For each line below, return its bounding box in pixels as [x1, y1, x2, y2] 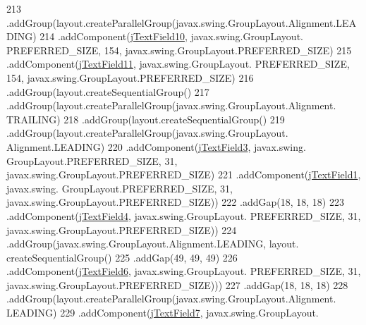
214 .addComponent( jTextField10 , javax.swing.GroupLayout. [39, 29, 303, 44]
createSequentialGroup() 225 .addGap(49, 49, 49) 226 [6, 250, 238, 264]
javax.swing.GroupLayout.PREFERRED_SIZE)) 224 [6, 222, 237, 237]
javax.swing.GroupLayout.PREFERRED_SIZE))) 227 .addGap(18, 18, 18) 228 [6, 277, 348, 292]
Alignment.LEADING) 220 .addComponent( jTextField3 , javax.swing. [6, 139, 306, 154]
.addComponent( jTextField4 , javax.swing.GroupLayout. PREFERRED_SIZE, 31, [6, 208, 361, 223]
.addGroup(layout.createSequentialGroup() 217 [6, 84, 209, 99]
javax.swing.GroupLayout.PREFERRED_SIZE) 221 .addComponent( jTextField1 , [6, 167, 361, 182]
